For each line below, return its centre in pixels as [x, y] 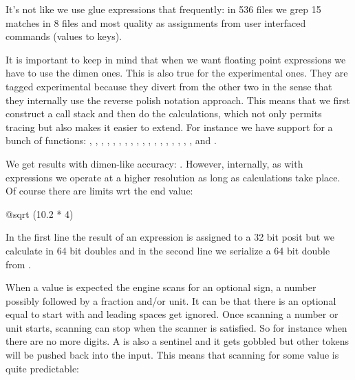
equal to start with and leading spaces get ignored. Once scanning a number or [172, 314]
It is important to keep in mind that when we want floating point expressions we [176, 59]
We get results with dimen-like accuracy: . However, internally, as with [154, 163]
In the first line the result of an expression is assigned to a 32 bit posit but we [170, 237]
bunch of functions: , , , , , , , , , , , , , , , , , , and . [111, 140]
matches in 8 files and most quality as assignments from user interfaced [156, 22]
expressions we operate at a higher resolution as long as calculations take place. [173, 177]
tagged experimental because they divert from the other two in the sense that [169, 86]
